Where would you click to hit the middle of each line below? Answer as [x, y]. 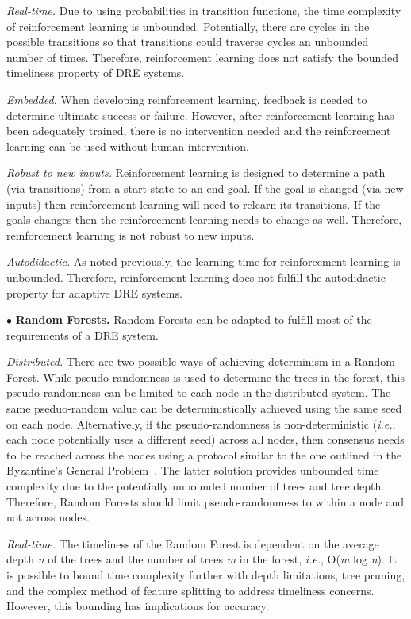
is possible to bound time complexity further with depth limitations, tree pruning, [206, 575]
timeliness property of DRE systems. [96, 73]
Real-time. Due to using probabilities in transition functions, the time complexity [204, 10]
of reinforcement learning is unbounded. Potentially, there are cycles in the [188, 26]
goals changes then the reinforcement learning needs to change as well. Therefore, [204, 219]
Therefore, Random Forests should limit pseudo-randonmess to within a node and [205, 501]
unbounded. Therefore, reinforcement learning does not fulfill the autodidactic [196, 277]
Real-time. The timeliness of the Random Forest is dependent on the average [193, 543]
